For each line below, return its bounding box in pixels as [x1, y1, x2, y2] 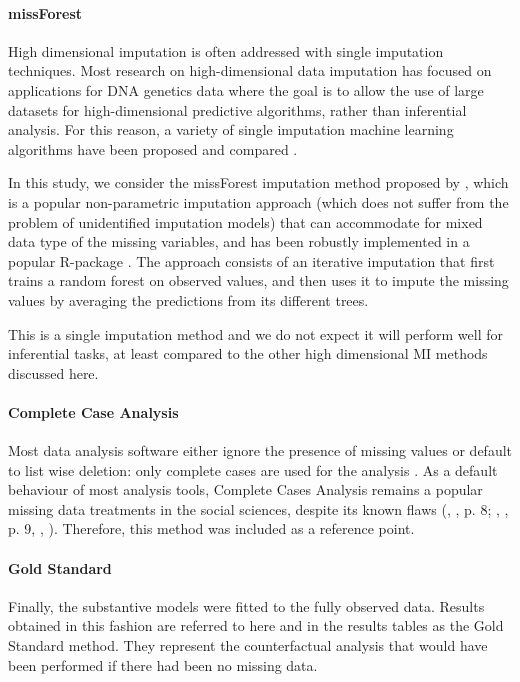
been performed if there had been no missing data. [8, 654, 318, 675]
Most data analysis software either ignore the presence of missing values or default [8, 440, 512, 461]
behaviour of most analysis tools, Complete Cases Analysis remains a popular [8, 479, 483, 500]
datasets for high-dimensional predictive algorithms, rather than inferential [8, 99, 467, 120]
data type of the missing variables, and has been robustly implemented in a [8, 231, 470, 252]
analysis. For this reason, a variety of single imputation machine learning [8, 119, 454, 140]
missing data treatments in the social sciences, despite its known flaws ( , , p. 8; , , [8, 498, 509, 519]
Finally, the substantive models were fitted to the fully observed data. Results [8, 595, 485, 616]
